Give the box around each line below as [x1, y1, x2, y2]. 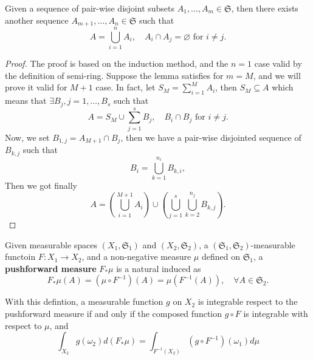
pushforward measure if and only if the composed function [5, 307, 222, 319]
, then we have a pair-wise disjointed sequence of [120, 131, 301, 143]
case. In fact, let [95, 81, 156, 93]
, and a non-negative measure [81, 250, 191, 263]
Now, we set [5, 131, 50, 143]
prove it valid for [5, 81, 67, 93]
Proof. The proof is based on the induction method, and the [5, 57, 229, 70]
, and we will [253, 69, 301, 81]
